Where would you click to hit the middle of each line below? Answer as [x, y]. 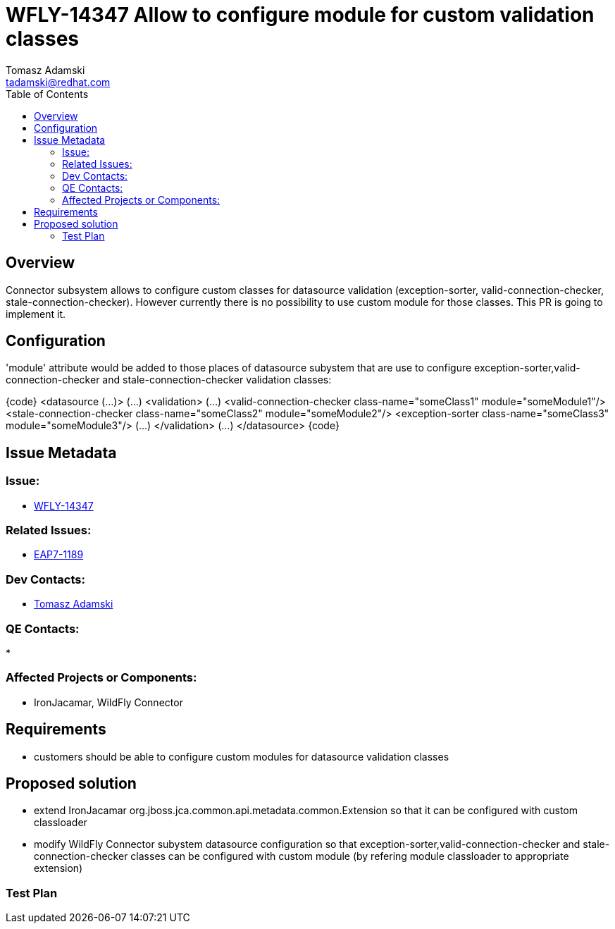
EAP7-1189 [59, 555]
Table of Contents [47, 94]
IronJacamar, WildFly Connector [108, 702]
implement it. [36, 314]
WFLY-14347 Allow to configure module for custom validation [300, 15]
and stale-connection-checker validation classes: [217, 380]
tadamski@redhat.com [58, 82]
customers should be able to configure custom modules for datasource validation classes [242, 756]
